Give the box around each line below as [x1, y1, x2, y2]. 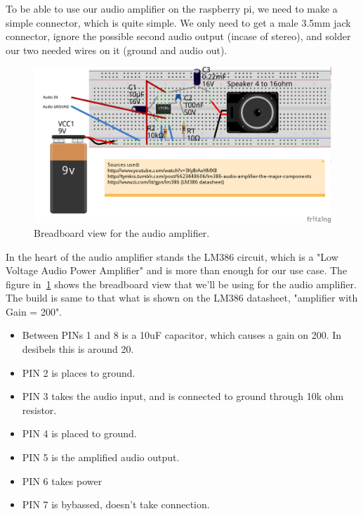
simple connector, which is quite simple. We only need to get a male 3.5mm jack [6, 15, 351, 30]
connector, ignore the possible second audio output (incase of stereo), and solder [6, 29, 351, 44]
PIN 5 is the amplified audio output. [22, 450, 180, 465]
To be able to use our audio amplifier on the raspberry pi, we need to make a [6, 1, 338, 15]
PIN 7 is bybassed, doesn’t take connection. [22, 497, 210, 512]
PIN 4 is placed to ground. [22, 426, 137, 441]
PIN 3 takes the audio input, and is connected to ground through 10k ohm [22, 389, 344, 404]
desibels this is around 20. [22, 342, 134, 356]
